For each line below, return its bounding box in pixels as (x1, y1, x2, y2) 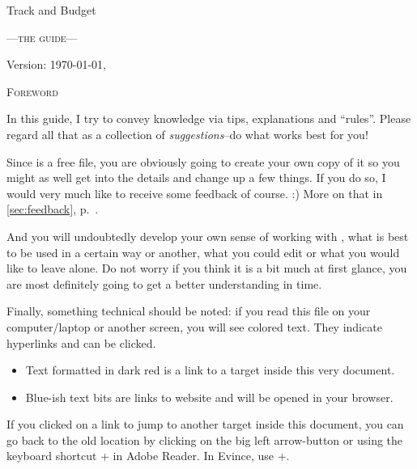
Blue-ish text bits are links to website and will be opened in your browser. (25, 388, 394, 405)
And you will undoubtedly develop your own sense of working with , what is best (6, 227, 409, 244)
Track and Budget (6, 2, 96, 18)
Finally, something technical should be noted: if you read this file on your (6, 302, 371, 319)
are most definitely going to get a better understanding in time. (6, 275, 322, 292)
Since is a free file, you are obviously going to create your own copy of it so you (6, 153, 400, 170)
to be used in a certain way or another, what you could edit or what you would (6, 243, 400, 260)
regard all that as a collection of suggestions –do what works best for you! (6, 125, 368, 142)
